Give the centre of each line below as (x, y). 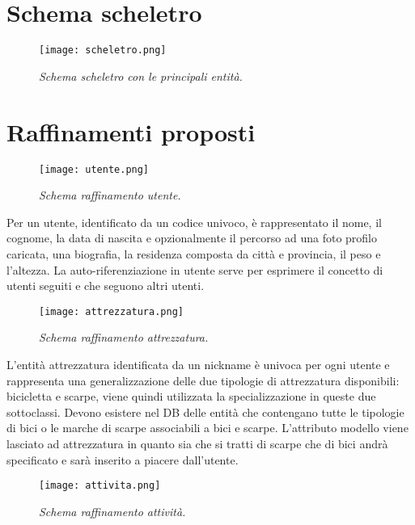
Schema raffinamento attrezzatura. (124, 337)
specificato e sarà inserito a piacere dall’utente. (123, 459)
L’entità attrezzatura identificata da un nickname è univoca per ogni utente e (198, 364)
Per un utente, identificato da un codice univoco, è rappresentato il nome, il (194, 222)
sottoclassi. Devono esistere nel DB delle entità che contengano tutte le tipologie (205, 412)
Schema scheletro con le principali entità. (141, 76)
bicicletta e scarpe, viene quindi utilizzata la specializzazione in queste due (191, 396)
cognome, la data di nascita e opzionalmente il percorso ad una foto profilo (192, 238)
